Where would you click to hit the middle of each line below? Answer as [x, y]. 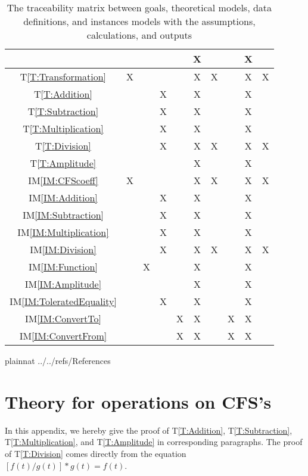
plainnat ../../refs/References [58, 360]
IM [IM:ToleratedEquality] [63, 301]
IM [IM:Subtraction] [63, 215]
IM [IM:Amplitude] [63, 284]
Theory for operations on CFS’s [138, 401]
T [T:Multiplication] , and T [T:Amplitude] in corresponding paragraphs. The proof [154, 442]
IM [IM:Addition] [63, 197]
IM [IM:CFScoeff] [63, 180]
